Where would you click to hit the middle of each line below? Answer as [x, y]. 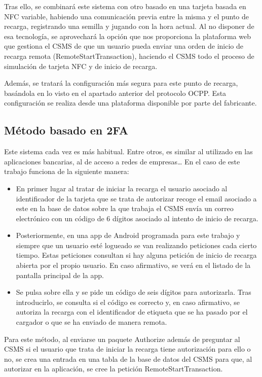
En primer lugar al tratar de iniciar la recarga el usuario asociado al [122, 188]
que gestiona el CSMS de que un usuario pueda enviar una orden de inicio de [124, 46]
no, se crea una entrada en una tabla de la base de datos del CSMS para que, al [128, 358]
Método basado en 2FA [66, 130]
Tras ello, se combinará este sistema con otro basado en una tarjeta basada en [125, 6]
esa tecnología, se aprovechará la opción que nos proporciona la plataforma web [127, 36]
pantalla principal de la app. [60, 275]
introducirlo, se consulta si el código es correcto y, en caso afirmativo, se [128, 302]
